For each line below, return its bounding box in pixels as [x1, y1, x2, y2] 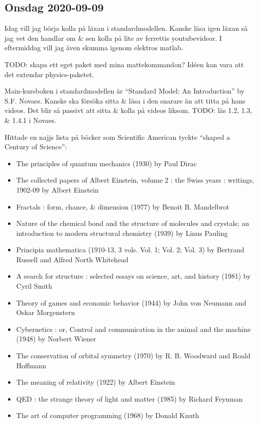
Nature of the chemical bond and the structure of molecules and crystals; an [16, 218, 249, 228]
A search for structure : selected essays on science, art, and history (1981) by [16, 271, 251, 281]
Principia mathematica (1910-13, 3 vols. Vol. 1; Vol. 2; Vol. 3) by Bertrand [16, 244, 245, 255]
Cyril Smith [16, 281, 52, 291]
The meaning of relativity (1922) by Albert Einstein [16, 377, 175, 387]
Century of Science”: [4, 141, 67, 152]
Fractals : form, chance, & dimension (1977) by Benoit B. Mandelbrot [16, 201, 230, 212]
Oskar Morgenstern [16, 307, 75, 318]
